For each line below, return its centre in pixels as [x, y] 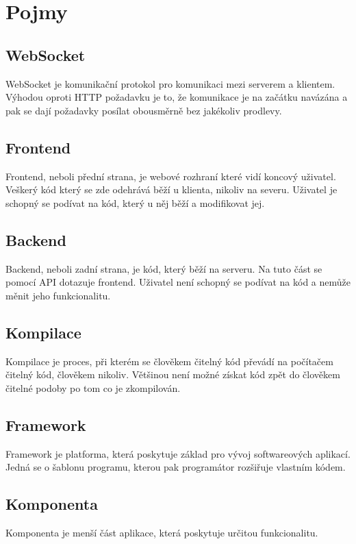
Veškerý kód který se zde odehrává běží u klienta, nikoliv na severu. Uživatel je [171, 189]
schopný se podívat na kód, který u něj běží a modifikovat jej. [135, 202]
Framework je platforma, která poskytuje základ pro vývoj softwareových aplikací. [178, 453]
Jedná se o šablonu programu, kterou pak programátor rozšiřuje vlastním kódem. [176, 467]
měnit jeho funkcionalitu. [58, 295]
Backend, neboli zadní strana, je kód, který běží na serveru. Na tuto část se [164, 268]
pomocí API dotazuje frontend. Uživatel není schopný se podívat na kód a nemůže [178, 282]
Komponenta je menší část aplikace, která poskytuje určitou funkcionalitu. [162, 532]
